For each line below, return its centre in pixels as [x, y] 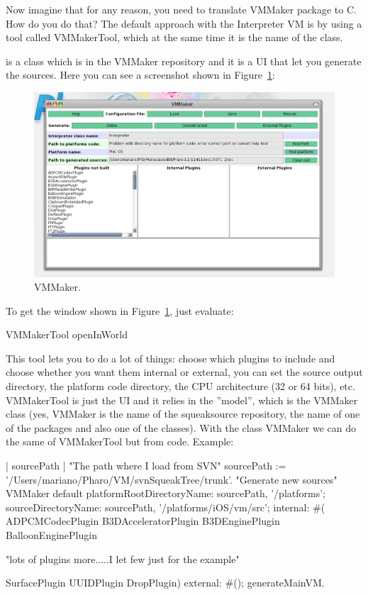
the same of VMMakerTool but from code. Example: [120, 441]
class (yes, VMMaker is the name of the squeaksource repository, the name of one [183, 414]
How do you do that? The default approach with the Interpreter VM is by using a [184, 23]
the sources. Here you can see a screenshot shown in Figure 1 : [140, 75]
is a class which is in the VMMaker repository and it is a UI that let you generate [184, 61]
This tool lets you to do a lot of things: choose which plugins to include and [171, 358]
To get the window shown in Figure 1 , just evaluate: [120, 310]
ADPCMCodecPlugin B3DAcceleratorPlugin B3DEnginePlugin [143, 521]
